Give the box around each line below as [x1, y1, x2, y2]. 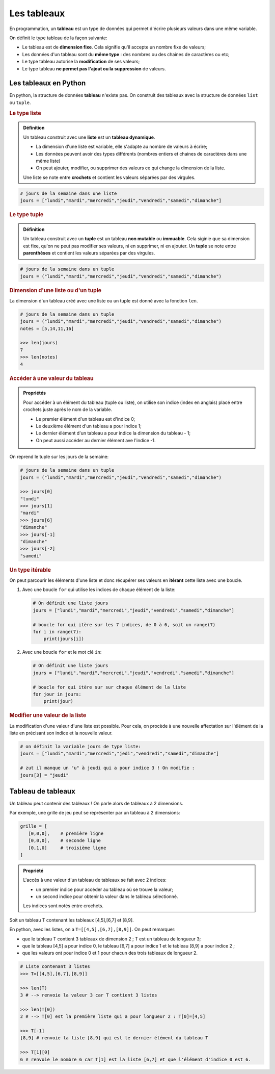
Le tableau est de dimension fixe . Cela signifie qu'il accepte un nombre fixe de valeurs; [22, 44, 206, 50]
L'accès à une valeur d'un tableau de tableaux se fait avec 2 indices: [23, 877, 167, 883]
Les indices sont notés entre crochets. [23, 903, 104, 909]
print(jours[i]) [43, 636, 84, 642]
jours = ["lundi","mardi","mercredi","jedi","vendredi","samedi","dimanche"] [20, 751, 219, 757]
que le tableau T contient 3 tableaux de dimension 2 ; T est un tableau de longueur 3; [22, 936, 201, 942]
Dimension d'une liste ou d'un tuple [9, 287, 102, 294]
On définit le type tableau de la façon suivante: [9, 35, 108, 41]
